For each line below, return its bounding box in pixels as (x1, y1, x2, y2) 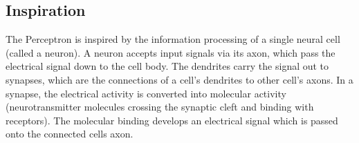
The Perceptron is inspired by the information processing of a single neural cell (6, 32, 340, 46)
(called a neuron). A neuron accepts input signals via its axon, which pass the (6, 45, 335, 59)
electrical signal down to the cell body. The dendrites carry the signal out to (6, 59, 329, 73)
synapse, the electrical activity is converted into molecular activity (6, 86, 286, 100)
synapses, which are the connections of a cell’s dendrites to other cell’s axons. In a (6, 72, 353, 86)
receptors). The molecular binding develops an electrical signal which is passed (6, 113, 338, 127)
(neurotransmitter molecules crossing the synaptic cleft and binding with (6, 99, 314, 114)
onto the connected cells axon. (6, 126, 134, 141)
